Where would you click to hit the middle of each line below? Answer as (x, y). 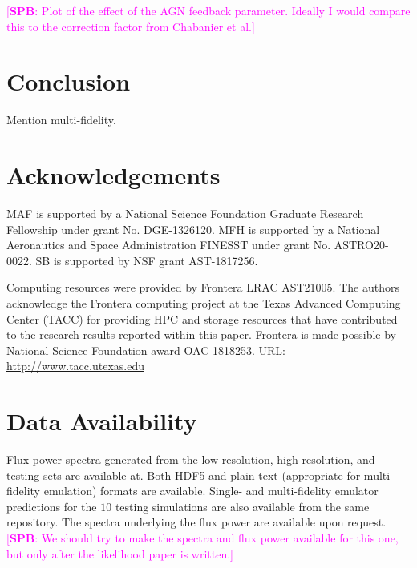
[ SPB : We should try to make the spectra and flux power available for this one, (202, 538)
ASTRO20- (361, 245)
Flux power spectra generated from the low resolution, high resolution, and (191, 459)
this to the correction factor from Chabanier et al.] (131, 26)
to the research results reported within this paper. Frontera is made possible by (201, 334)
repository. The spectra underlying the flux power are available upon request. (196, 522)
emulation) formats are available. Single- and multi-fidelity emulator (211, 491)
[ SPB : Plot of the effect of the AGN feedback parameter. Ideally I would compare (208, 10)
